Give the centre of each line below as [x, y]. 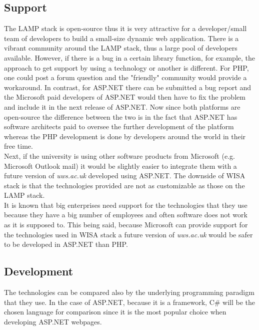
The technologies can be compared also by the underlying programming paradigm [129, 292]
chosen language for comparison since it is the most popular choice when [115, 312]
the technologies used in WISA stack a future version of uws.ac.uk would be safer [128, 234]
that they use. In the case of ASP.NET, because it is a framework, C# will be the [130, 302]
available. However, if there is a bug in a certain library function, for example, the [129, 57]
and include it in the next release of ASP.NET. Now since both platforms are [122, 106]
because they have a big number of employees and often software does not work [126, 215]
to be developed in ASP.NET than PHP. [66, 244]
